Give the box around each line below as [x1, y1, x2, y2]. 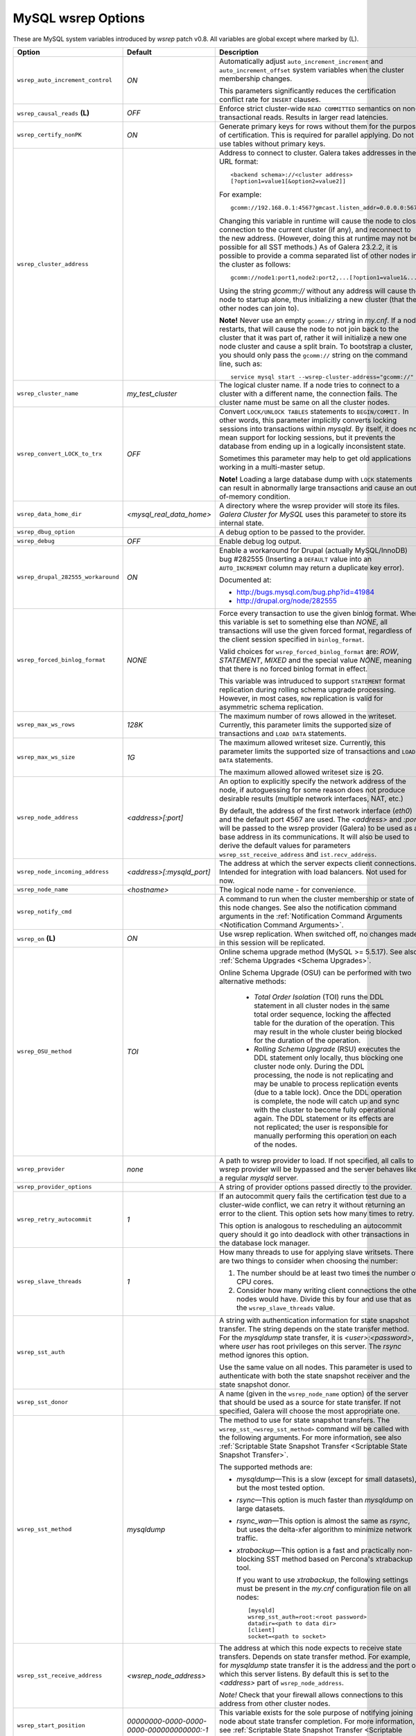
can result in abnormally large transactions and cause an [219, 483, 405, 492]
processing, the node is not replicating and [254, 1070, 394, 1080]
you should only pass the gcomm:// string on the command [219, 350, 408, 360]
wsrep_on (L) [17, 933, 55, 943]
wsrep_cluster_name [17, 390, 79, 397]
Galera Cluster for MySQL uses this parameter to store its [219, 509, 407, 519]
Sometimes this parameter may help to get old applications [219, 453, 412, 463]
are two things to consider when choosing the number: [219, 1255, 398, 1265]
